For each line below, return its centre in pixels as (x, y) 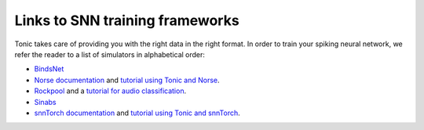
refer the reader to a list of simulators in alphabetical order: (110, 54)
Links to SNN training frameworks (127, 20)
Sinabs (45, 102)
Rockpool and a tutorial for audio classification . (110, 91)
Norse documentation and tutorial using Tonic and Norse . (127, 80)
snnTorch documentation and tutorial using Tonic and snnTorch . (137, 113)
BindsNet (49, 69)
